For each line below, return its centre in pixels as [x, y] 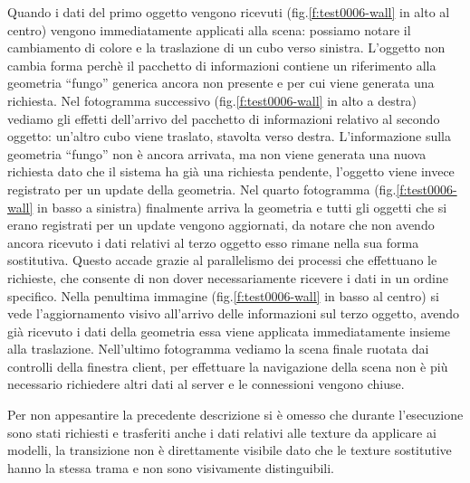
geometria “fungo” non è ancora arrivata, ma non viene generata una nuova [217, 153]
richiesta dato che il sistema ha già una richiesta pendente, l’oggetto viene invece [231, 171]
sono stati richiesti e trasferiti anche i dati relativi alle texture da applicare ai [222, 432]
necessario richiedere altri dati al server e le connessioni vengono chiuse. [206, 384]
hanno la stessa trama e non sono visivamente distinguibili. [171, 467]
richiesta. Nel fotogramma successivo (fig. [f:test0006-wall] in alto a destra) [212, 100]
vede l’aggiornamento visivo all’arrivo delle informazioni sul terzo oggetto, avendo [233, 313]
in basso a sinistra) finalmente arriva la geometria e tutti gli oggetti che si [242, 207]
